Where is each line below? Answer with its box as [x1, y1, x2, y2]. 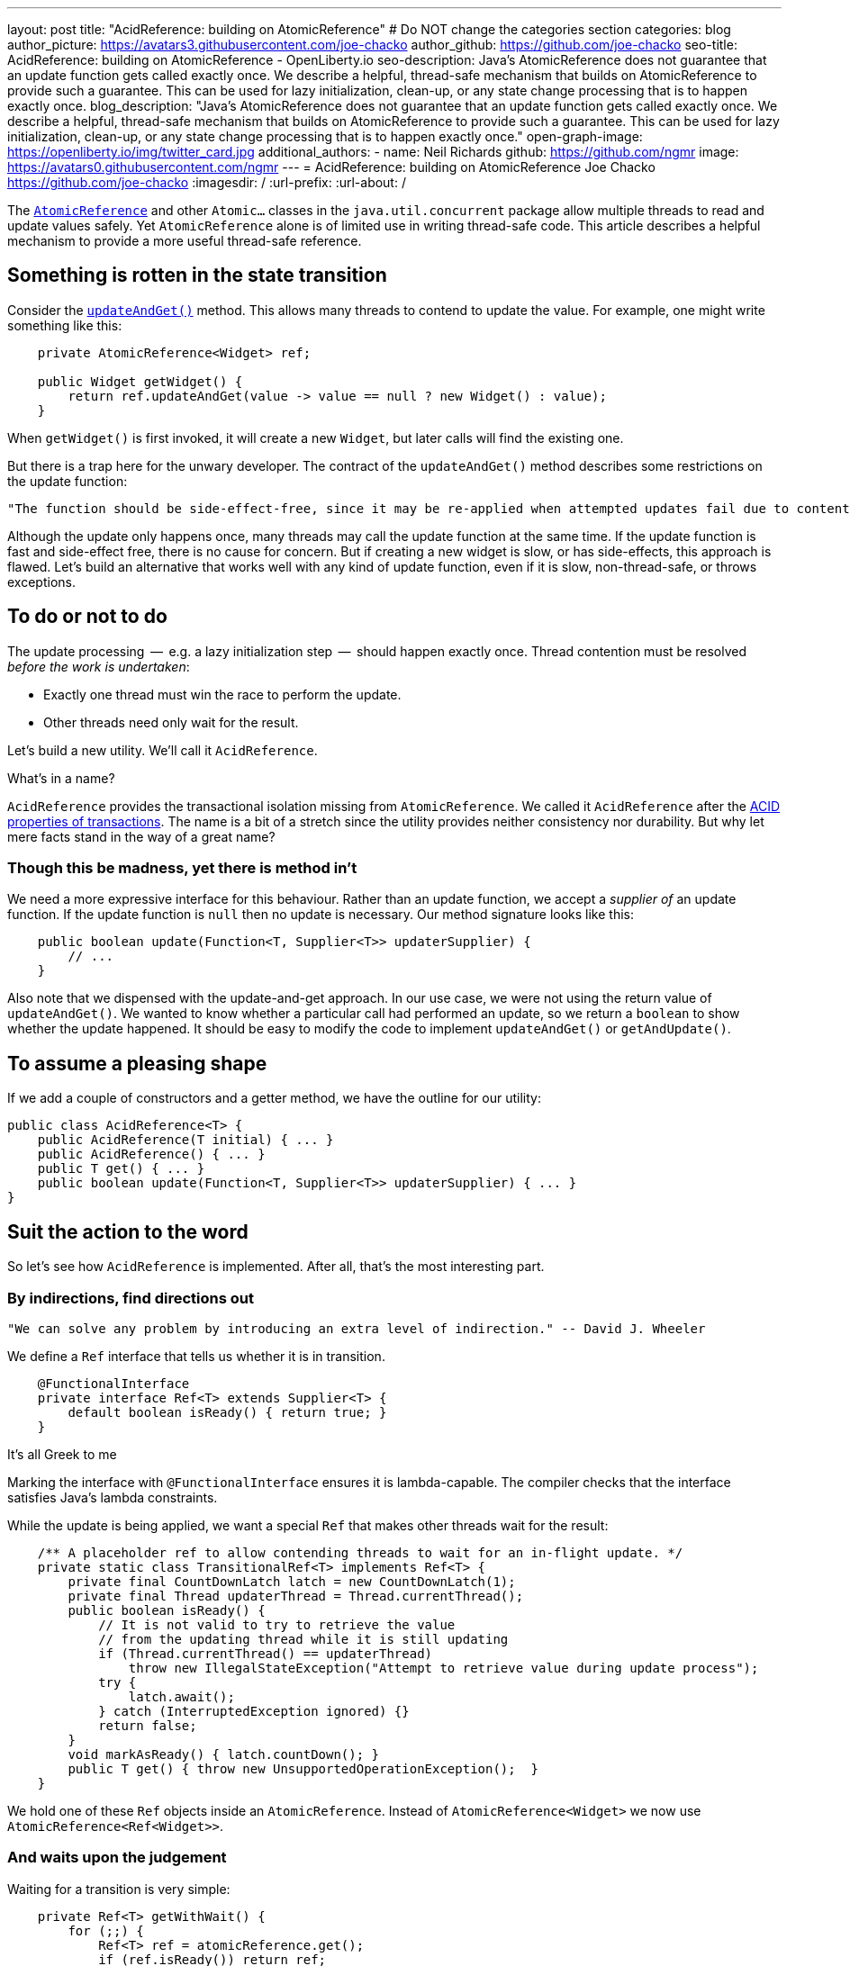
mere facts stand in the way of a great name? [7, 828, 276, 844]
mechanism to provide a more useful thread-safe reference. [7, 233, 362, 248]
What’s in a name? [7, 770, 115, 786]
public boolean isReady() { [68, 1602, 266, 1618]
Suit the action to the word [7, 1220, 249, 1243]
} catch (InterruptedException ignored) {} [98, 1703, 410, 1718]
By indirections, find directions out [7, 1288, 254, 1307]
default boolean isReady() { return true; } [68, 1404, 387, 1420]
